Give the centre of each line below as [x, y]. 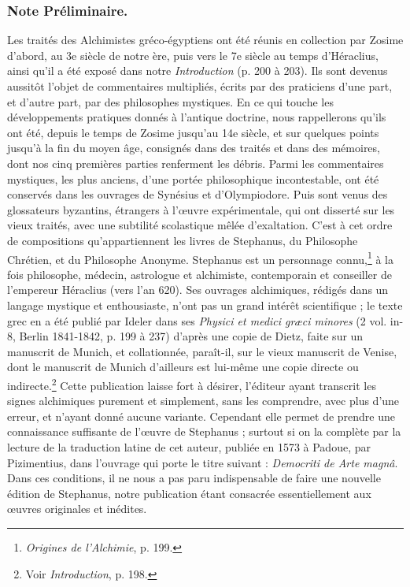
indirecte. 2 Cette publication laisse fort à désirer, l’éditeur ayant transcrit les [192, 384]
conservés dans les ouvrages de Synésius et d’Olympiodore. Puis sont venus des [198, 194]
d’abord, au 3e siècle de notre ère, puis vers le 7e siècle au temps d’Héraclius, [193, 55]
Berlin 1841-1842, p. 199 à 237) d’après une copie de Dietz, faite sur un [191, 336]
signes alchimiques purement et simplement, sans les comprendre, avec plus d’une [203, 401]
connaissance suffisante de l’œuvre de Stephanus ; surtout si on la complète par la [204, 431]
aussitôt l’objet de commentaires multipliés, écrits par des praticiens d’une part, [200, 86]
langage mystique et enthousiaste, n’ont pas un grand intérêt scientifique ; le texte [205, 305]
